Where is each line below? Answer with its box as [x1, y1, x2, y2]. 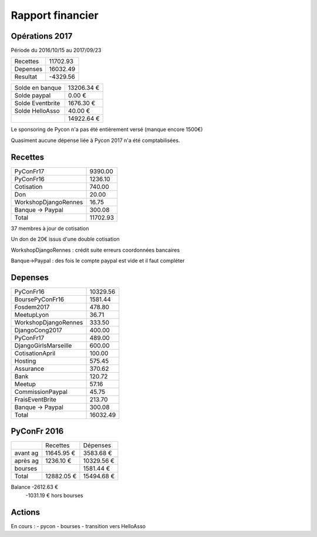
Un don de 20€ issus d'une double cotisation [11, 235, 120, 243]
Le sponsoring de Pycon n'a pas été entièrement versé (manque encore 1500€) [11, 126, 203, 133]
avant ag [14, 449, 39, 457]
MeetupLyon [14, 310, 49, 319]
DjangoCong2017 [14, 326, 62, 334]
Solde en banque [14, 84, 62, 92]
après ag [14, 457, 39, 465]
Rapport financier [11, 9, 99, 22]
